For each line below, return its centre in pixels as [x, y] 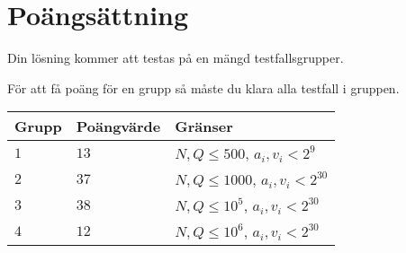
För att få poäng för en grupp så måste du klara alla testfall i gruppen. [203, 87]
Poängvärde [118, 126]
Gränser [204, 126]
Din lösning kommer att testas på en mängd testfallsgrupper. [176, 58]
